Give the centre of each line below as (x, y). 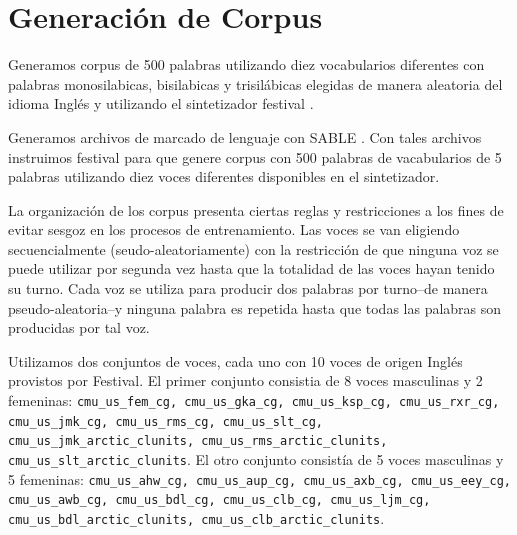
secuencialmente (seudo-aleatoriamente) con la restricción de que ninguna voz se (253, 248)
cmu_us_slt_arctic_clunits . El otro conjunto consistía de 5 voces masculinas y (256, 459)
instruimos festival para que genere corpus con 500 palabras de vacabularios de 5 (255, 156)
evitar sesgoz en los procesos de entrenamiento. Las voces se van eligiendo (234, 229)
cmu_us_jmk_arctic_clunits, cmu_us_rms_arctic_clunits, (198, 441)
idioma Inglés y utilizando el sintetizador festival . (161, 103)
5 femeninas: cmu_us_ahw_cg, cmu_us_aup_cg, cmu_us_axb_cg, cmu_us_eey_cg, (259, 478)
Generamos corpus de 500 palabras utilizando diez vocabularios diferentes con (246, 64)
